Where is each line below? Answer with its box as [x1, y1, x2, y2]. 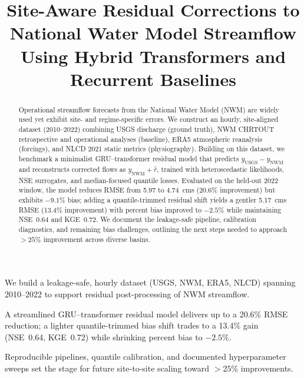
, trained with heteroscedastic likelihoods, [157, 164, 284, 174]
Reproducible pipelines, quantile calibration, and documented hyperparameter [5, 350, 286, 363]
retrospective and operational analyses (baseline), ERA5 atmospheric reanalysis [18, 134, 263, 144]
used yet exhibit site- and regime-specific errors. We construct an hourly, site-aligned [18, 114, 279, 124]
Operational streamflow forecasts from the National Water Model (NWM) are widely [18, 104, 279, 114]
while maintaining [226, 204, 282, 214]
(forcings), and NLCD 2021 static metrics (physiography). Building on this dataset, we [18, 144, 285, 154]
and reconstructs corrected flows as [18, 164, 126, 174]
